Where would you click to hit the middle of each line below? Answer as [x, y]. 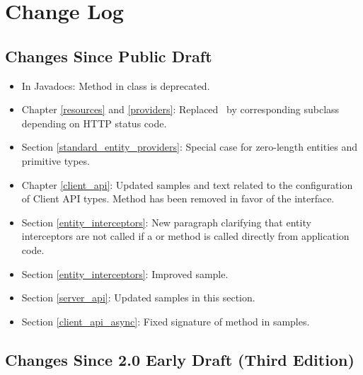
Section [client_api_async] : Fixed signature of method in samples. [166, 321]
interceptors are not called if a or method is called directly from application [185, 236]
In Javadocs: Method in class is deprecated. [116, 85]
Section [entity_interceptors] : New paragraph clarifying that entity [166, 222]
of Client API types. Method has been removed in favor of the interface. [178, 198]
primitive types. [56, 160]
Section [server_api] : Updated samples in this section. [138, 298]
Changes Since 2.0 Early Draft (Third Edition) [180, 359]
